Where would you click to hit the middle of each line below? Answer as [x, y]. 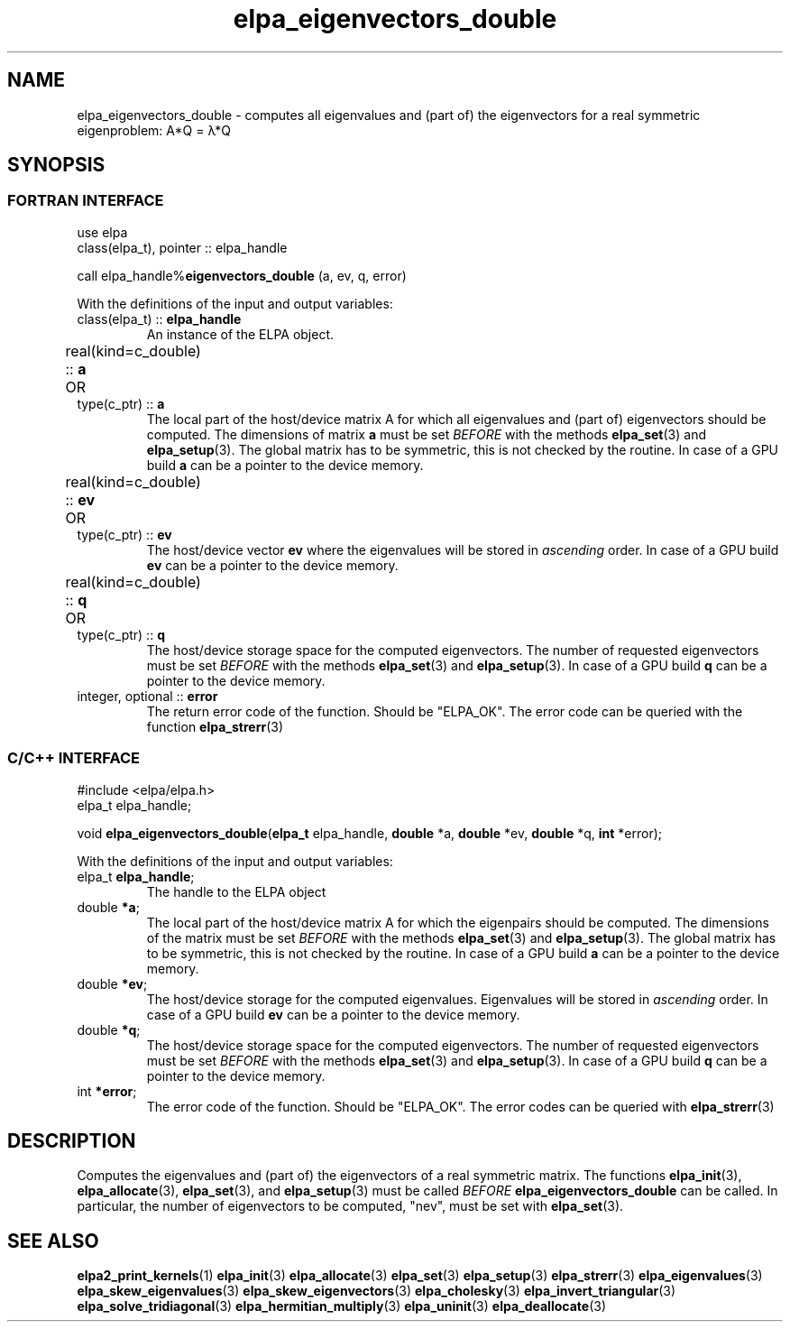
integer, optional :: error [147, 696]
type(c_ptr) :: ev [124, 534]
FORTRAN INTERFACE [86, 201]
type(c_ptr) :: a [121, 403]
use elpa [102, 232]
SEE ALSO [53, 1241]
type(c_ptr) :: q [121, 634]
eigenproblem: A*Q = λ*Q [154, 130]
